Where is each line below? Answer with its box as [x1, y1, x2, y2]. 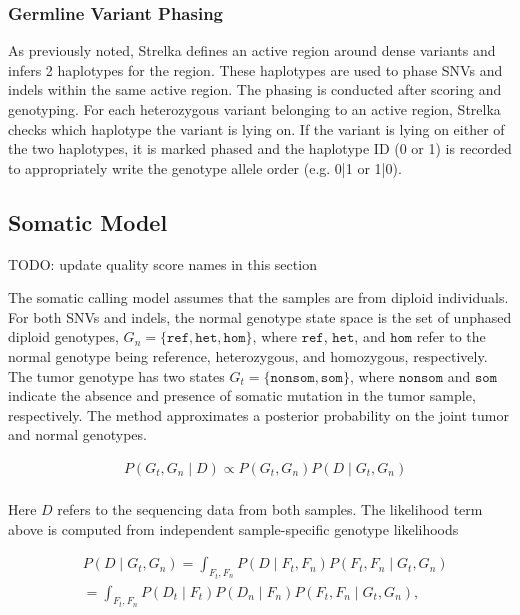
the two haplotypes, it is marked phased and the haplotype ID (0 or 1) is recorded [8, 138, 512, 159]
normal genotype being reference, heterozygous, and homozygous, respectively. [8, 345, 488, 366]
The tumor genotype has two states [8, 365, 225, 386]
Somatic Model [8, 206, 168, 237]
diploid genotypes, [8, 326, 119, 347]
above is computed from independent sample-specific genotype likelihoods [8, 518, 459, 539]
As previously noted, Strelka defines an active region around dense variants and [8, 40, 496, 61]
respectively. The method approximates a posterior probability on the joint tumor [8, 404, 510, 425]
